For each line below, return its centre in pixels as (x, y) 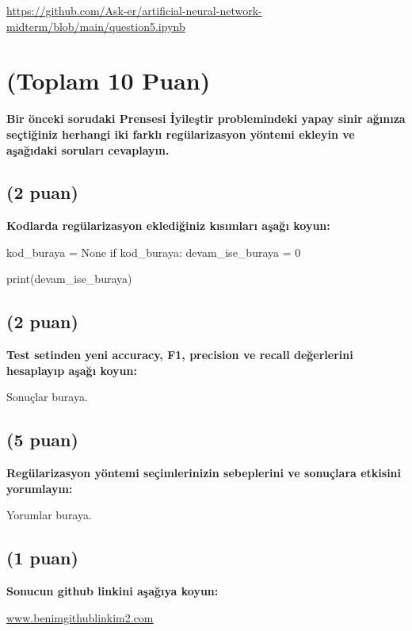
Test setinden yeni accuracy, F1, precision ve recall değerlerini (180, 355)
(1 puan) (42, 558)
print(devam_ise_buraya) (69, 279)
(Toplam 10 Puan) (109, 80)
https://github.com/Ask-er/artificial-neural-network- (134, 10)
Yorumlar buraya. (49, 515)
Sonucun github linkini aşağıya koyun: (113, 591)
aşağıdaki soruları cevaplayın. (88, 149)
